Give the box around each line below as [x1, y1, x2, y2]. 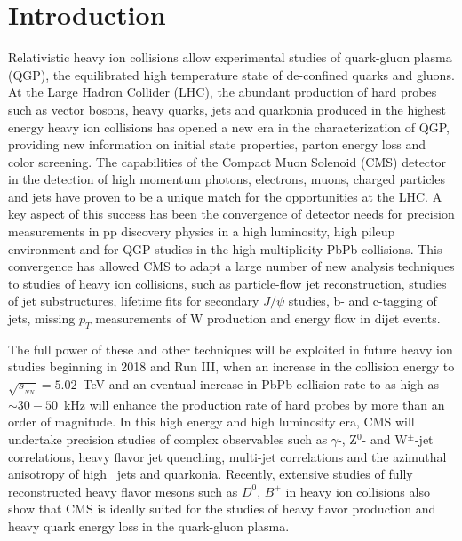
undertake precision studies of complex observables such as [8, 429, 328, 448]
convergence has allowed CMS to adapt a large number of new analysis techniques [8, 257, 455, 275]
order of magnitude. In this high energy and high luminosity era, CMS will [8, 412, 415, 431]
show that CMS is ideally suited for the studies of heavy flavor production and [8, 499, 436, 518]
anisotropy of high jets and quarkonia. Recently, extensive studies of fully [8, 465, 413, 483]
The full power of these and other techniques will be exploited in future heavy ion [8, 339, 453, 358]
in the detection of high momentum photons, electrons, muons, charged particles [8, 170, 445, 188]
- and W [362, 429, 408, 448]
